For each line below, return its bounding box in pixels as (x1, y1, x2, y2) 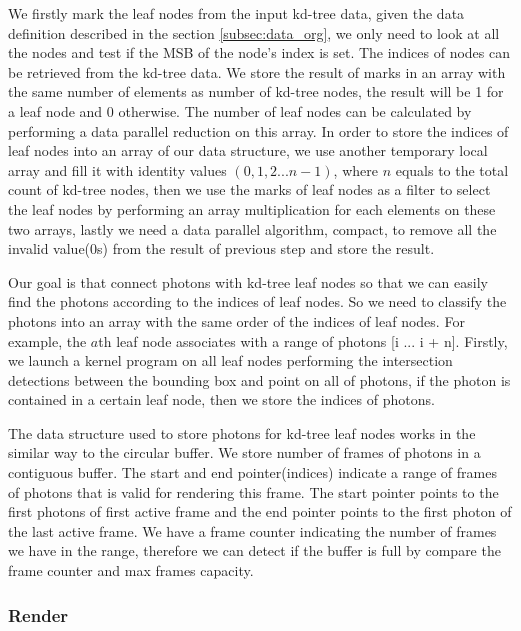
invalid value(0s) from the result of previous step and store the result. (8, 238, 435, 259)
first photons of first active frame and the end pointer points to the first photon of (8, 501, 512, 522)
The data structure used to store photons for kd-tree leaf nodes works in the (8, 422, 476, 443)
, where (333, 159, 378, 180)
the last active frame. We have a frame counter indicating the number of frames (8, 520, 497, 541)
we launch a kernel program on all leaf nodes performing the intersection (8, 350, 453, 371)
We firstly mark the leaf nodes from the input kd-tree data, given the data (8, 3, 465, 23)
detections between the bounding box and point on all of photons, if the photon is (8, 369, 511, 390)
